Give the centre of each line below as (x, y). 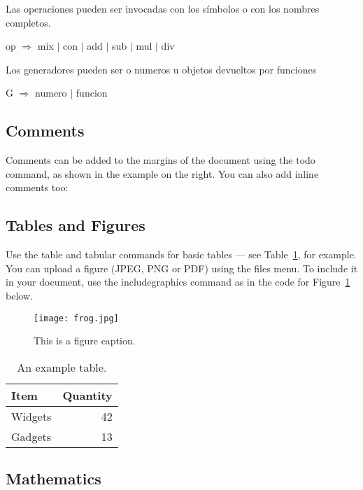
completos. (28, 22)
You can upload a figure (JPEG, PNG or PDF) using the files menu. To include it (182, 268)
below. (19, 295)
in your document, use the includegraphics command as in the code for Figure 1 (178, 282)
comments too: (37, 187)
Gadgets (31, 436)
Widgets (31, 416)
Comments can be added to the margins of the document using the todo (161, 160)
